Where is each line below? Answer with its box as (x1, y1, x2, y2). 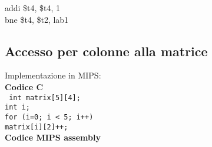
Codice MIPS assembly (5, 131, 101, 143)
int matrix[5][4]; (9, 93, 81, 102)
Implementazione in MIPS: (5, 69, 101, 81)
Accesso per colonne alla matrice (5, 42, 208, 60)
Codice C (5, 80, 44, 93)
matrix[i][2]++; (5, 122, 68, 131)
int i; (5, 103, 30, 112)
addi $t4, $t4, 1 (5, 2, 61, 13)
